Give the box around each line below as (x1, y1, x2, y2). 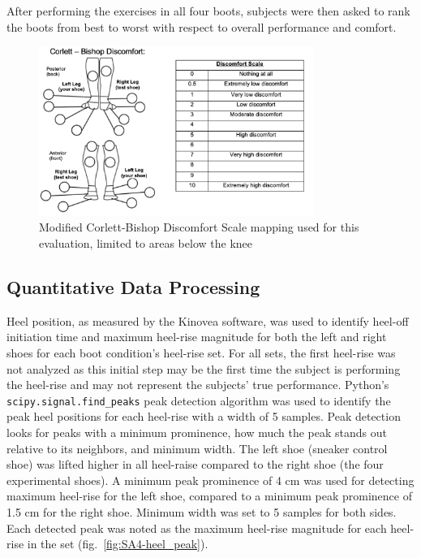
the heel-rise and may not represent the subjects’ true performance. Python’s (6, 376, 389, 393)
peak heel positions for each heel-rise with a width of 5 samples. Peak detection (6, 408, 401, 425)
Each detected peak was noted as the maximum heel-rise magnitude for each (6, 519, 387, 536)
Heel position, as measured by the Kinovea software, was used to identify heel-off (6, 312, 409, 329)
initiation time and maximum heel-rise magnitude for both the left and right (6, 328, 387, 345)
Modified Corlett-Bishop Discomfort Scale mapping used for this (39, 218, 359, 236)
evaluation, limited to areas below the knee (39, 235, 252, 252)
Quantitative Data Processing (6, 275, 260, 300)
